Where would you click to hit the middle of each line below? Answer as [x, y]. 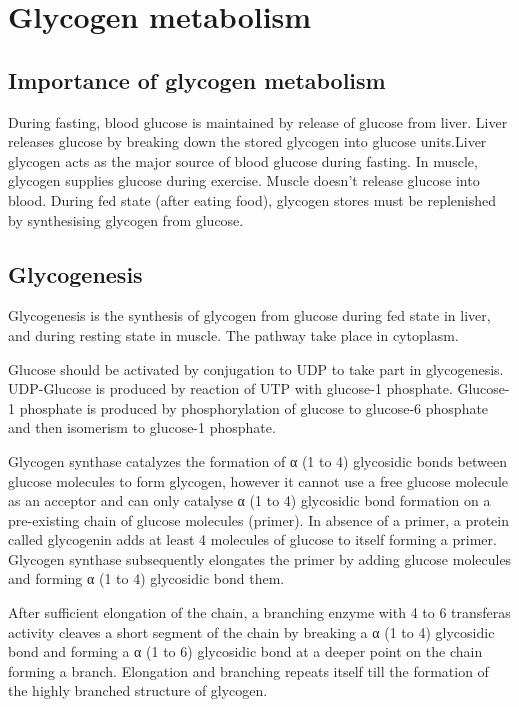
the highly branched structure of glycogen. [138, 690]
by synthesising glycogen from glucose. [126, 219]
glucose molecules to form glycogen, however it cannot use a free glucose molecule [258, 480]
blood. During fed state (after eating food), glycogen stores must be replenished [252, 199]
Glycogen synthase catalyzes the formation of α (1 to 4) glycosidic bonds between [257, 460]
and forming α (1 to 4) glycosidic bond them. [146, 578]
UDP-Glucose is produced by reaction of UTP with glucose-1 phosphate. [230, 388]
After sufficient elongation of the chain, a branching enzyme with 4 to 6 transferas [259, 612]
